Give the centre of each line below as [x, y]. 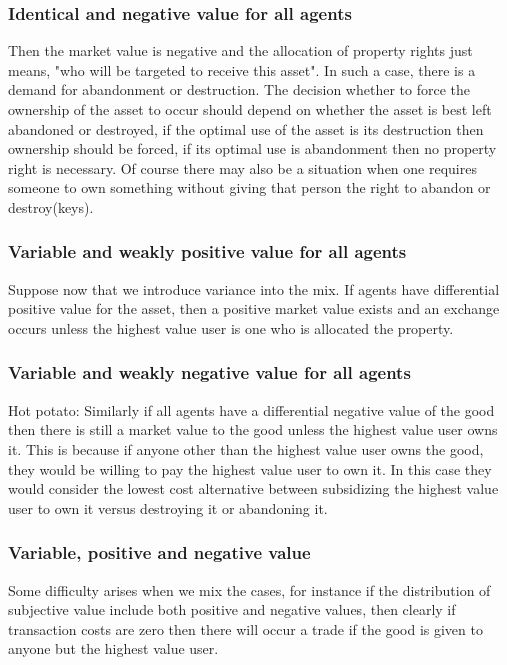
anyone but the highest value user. [113, 648]
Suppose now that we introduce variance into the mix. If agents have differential [254, 288]
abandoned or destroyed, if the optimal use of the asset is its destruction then [246, 128]
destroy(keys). [51, 206]
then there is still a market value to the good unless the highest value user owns [253, 429]
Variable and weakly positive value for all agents [207, 251]
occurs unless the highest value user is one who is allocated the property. [231, 327]
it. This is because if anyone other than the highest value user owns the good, [246, 448]
